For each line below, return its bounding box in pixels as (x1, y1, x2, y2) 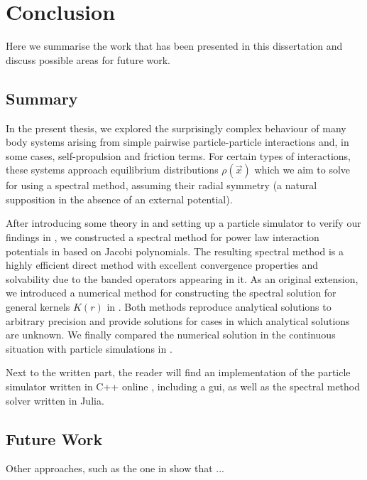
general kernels (6, 299, 70, 314)
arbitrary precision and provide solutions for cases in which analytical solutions (6, 313, 350, 328)
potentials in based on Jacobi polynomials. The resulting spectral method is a (6, 243, 344, 258)
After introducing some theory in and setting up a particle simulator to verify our (6, 215, 361, 230)
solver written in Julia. (6, 393, 104, 407)
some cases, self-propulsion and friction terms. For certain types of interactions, (6, 148, 351, 163)
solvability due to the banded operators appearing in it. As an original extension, (6, 271, 358, 286)
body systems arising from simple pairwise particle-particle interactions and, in (6, 134, 349, 149)
